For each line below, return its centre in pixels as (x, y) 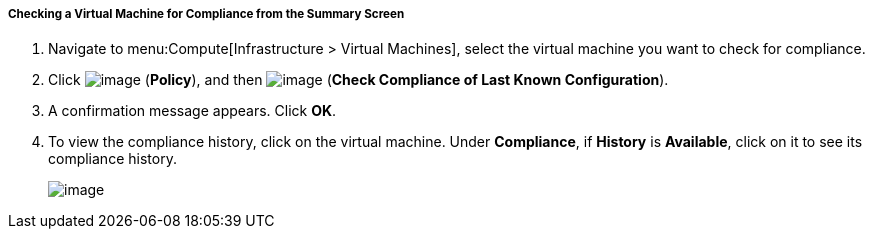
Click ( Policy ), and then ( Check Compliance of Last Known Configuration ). (358, 80)
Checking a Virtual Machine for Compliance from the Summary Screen (206, 14)
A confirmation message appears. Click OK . (192, 111)
